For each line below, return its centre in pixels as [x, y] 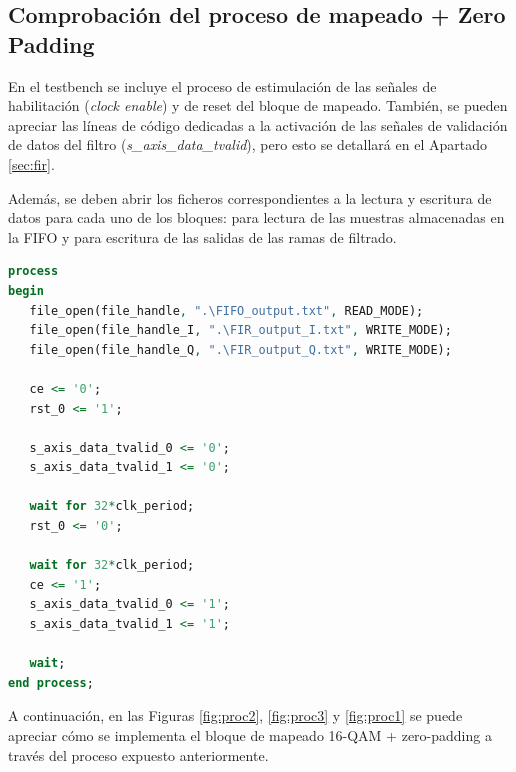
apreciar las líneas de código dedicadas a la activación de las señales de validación [258, 124]
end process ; [51, 682]
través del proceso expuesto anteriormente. [138, 754]
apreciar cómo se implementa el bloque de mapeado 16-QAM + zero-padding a [250, 735]
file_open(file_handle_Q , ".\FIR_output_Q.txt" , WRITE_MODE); [240, 349]
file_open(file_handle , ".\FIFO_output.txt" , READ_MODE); [226, 310]
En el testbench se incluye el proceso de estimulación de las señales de [222, 85]
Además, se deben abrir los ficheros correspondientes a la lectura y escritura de [250, 197]
